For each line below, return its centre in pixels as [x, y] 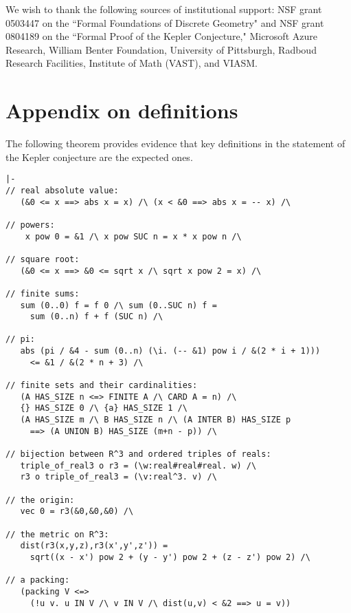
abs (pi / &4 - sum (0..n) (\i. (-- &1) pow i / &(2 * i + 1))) [170, 351]
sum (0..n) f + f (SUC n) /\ [97, 317]
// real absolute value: [62, 190]
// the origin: [40, 500]
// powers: [30, 225]
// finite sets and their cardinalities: [102, 386]
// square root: [43, 259]
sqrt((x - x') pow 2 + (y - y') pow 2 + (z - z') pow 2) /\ [170, 557]
